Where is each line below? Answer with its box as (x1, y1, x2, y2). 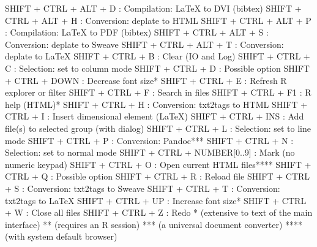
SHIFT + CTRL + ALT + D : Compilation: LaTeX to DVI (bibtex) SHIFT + (5, 2, 302, 14)
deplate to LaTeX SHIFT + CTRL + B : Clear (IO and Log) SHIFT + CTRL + (5, 50, 310, 63)
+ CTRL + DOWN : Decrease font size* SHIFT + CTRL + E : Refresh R (5, 74, 287, 86)
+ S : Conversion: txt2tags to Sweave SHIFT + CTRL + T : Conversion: (5, 181, 280, 194)
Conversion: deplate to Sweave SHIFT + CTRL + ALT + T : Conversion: (5, 37, 284, 50)
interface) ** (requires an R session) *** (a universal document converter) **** (5, 218, 303, 230)
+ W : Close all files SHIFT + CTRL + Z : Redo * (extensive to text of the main (5, 206, 313, 219)
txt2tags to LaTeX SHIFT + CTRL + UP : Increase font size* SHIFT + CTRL (5, 194, 307, 207)
